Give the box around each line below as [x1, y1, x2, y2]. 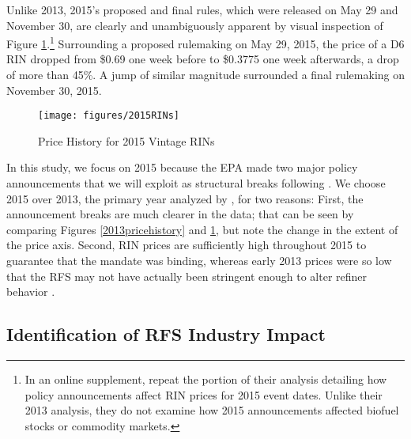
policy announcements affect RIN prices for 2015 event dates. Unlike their [25, 386, 383, 403]
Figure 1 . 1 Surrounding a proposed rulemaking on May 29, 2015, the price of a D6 [6, 33, 405, 51]
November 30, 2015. [6, 81, 102, 98]
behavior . [6, 283, 55, 300]
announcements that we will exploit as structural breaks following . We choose [6, 175, 386, 191]
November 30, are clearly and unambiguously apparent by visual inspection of [6, 17, 383, 33]
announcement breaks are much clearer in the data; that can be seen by [6, 206, 354, 222]
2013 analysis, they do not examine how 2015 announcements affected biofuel [25, 402, 399, 418]
